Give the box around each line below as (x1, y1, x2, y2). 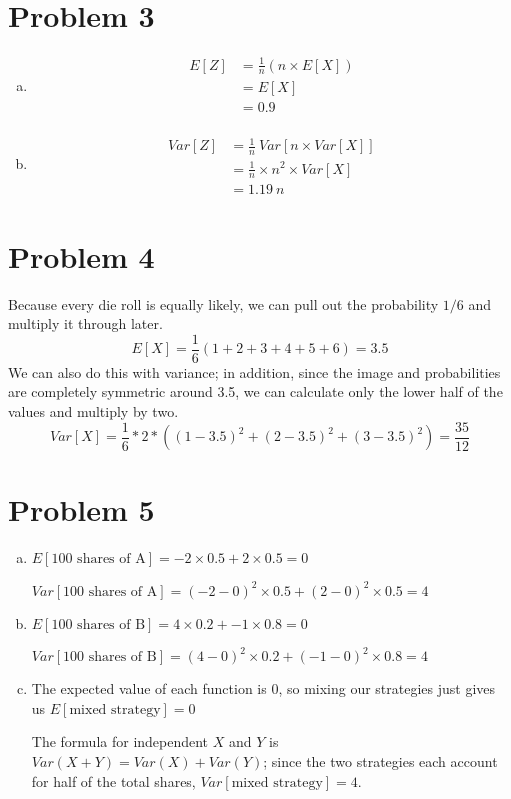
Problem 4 (8, 235, 155, 276)
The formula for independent (31, 731, 209, 752)
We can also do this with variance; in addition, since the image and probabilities (8, 361, 501, 382)
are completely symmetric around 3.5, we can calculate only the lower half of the (8, 381, 503, 402)
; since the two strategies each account (263, 750, 498, 771)
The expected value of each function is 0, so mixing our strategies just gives (31, 678, 496, 699)
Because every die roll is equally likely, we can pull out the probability (8, 293, 439, 314)
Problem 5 (8, 489, 155, 530)
